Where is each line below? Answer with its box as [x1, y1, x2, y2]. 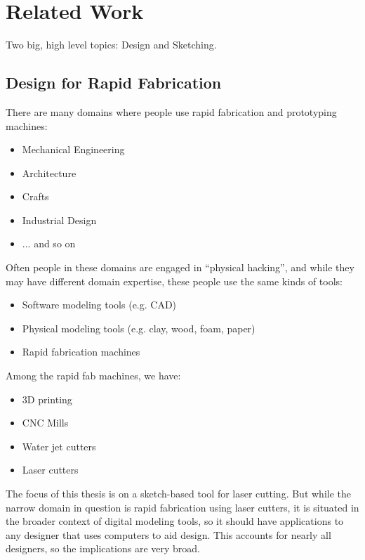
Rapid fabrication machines [22, 344, 140, 359]
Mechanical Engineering [22, 142, 125, 157]
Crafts [22, 189, 49, 204]
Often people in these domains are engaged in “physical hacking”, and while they [6, 260, 354, 275]
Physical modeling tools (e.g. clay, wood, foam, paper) [22, 320, 255, 335]
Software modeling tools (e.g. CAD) [22, 297, 177, 312]
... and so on [22, 236, 76, 251]
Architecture [22, 165, 77, 180]
